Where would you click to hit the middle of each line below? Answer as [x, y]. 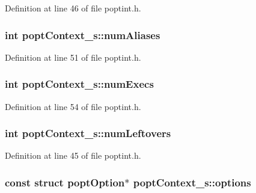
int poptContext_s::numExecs [79, 84]
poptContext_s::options [192, 182]
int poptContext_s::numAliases [83, 35]
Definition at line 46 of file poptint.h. [73, 8]
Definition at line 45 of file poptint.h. [73, 155]
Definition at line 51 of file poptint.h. [73, 57]
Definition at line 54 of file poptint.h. [73, 106]
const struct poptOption [65, 182]
